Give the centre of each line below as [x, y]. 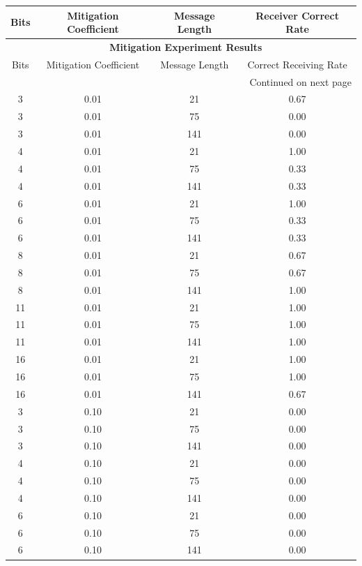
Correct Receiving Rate [297, 64]
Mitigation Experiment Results [186, 46]
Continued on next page [300, 81]
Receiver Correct [297, 15]
